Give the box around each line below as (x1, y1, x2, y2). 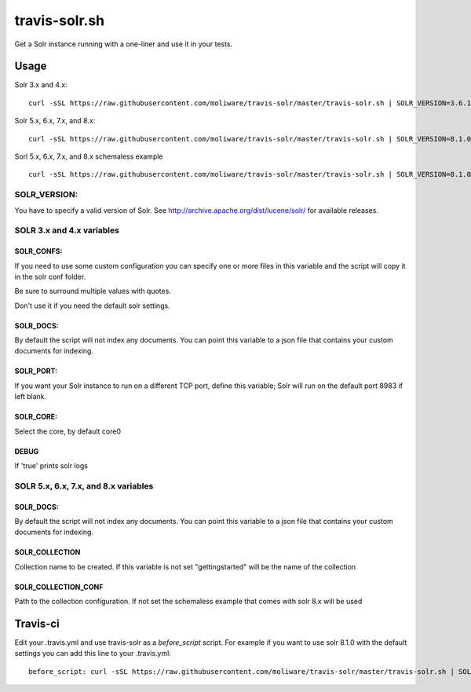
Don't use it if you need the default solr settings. (14, 301, 170, 310)
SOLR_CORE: (14, 412, 58, 422)
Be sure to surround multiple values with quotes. (14, 287, 172, 296)
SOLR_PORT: (14, 366, 58, 376)
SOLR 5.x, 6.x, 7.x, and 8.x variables (14, 480, 154, 491)
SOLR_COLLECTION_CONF (14, 582, 104, 591)
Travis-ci (14, 617, 60, 630)
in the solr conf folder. (14, 272, 86, 281)
